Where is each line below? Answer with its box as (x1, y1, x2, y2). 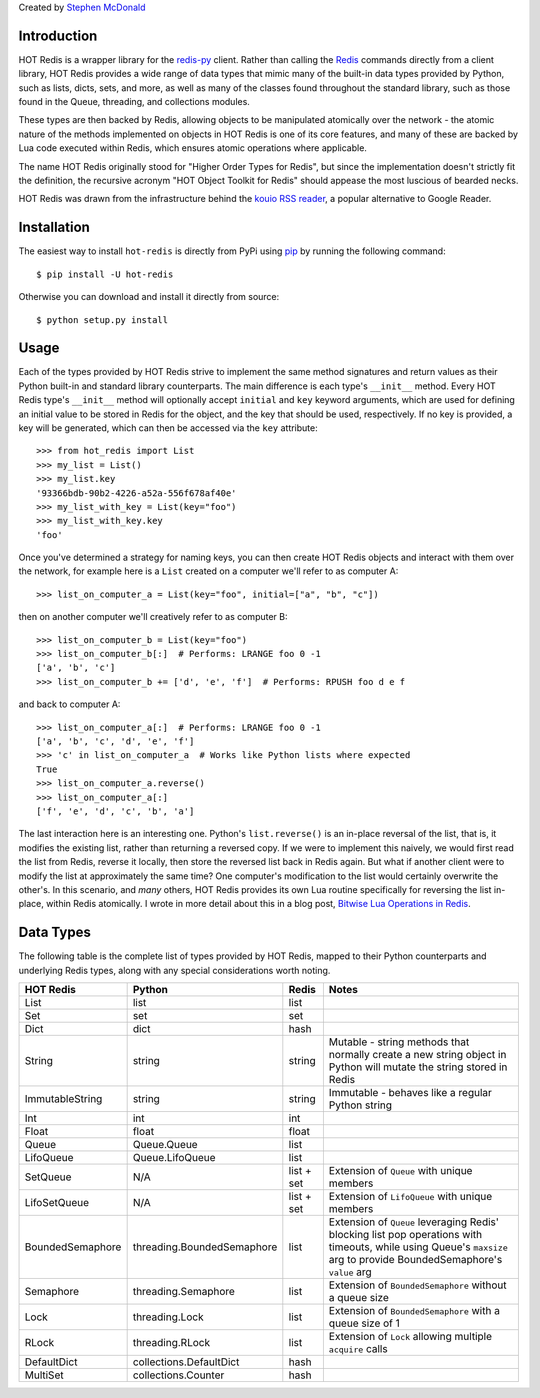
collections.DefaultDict (132, 1355, 240, 1369)
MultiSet (24, 1368, 64, 1382)
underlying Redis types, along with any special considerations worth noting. (18, 964, 331, 976)
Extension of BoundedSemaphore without (328, 1278, 507, 1292)
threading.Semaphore (132, 1284, 235, 1298)
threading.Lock (132, 1310, 204, 1324)
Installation (18, 219, 90, 236)
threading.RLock (132, 1335, 210, 1349)
